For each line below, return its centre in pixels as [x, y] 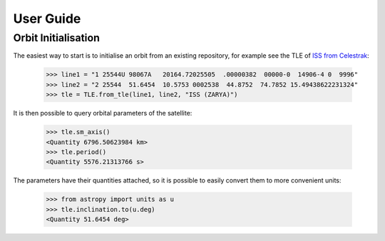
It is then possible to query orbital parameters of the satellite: [103, 113]
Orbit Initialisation [56, 38]
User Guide [47, 19]
